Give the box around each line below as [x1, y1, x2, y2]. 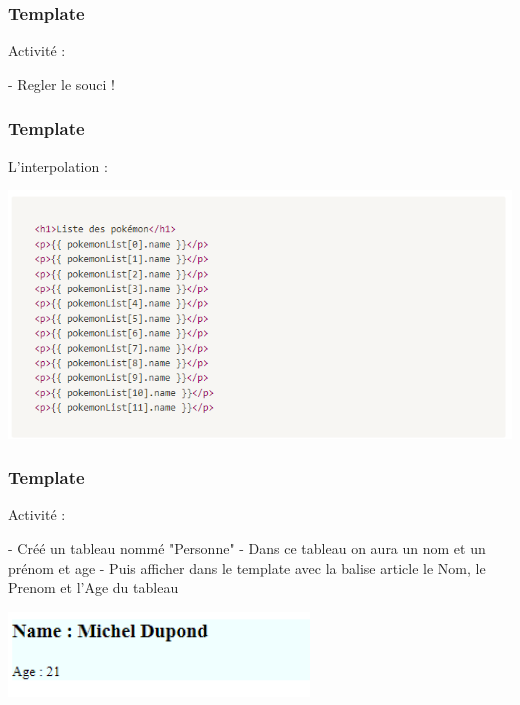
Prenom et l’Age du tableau [8, 577, 179, 598]
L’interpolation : [8, 155, 108, 176]
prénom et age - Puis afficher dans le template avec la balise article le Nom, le [8, 557, 486, 578]
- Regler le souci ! [8, 73, 115, 94]
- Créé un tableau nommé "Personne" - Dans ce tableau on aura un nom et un [8, 537, 486, 558]
